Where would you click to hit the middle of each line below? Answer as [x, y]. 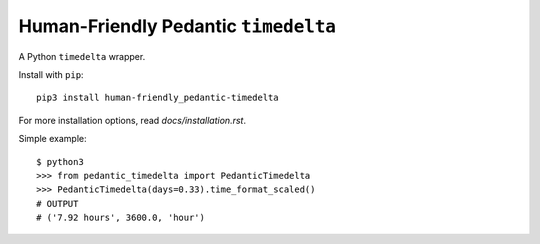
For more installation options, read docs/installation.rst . [132, 120]
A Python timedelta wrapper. [82, 56]
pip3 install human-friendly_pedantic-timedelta [157, 98]
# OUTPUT [57, 203]
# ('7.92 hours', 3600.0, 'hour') [120, 218]
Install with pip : [51, 74]
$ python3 [60, 161]
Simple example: [52, 139]
